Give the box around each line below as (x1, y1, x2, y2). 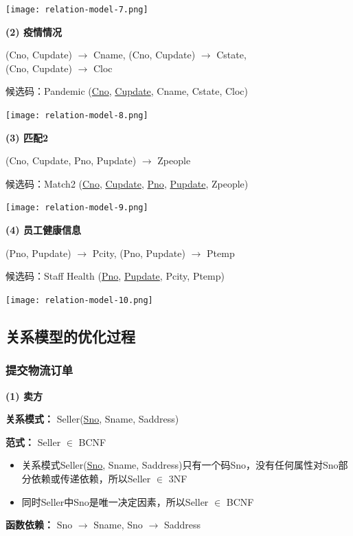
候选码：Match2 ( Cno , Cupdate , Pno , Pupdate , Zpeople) (5, 176, 249, 190)
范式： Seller (5, 434, 61, 449)
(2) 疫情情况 (5, 24, 62, 38)
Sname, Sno (93, 517, 143, 532)
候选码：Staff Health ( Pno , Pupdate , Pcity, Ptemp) (5, 269, 225, 283)
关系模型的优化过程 (5, 325, 135, 346)
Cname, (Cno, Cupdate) (93, 47, 196, 62)
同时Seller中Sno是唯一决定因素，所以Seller (21, 494, 209, 509)
